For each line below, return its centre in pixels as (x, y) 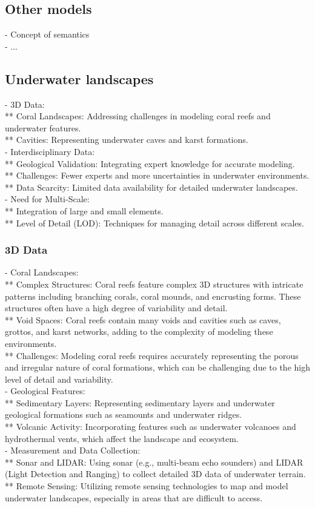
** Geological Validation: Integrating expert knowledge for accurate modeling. (150, 163)
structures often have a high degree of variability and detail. (116, 308)
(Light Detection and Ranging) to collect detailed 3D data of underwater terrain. (155, 474)
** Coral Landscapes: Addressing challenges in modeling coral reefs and (138, 116)
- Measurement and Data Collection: (73, 450)
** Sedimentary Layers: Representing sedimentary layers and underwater (140, 402)
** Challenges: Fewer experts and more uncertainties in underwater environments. (157, 175)
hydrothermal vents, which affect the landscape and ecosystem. (122, 438)
